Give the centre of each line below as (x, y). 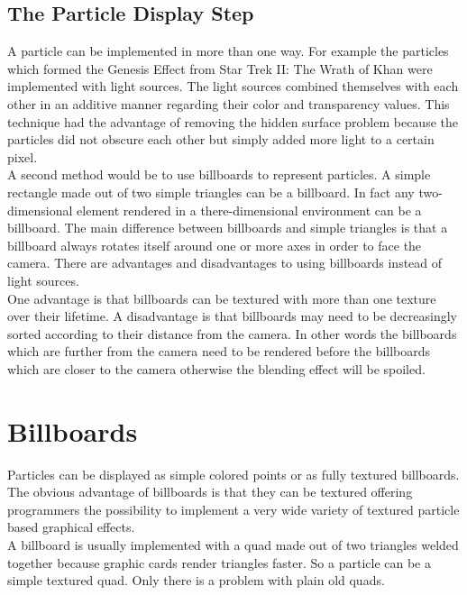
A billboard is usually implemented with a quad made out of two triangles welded (233, 544)
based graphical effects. (71, 527)
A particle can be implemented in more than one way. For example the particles (228, 51)
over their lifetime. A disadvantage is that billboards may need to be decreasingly (233, 316)
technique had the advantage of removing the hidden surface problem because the (233, 121)
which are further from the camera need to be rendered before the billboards (219, 351)
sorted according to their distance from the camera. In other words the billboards (232, 333)
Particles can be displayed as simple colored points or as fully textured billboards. (233, 474)
